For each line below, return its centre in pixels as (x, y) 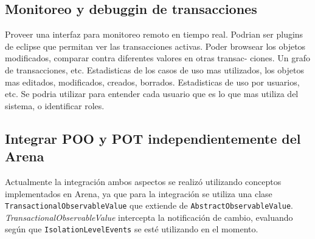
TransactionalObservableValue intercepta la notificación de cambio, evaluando (149, 217)
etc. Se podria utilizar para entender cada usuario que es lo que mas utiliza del (152, 94)
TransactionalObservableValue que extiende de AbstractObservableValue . (149, 205)
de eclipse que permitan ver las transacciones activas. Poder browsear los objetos (155, 46)
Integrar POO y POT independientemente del (153, 138)
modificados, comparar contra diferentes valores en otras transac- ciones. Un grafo (158, 58)
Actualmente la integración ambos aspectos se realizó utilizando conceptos (143, 181)
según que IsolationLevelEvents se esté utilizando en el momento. (132, 229)
